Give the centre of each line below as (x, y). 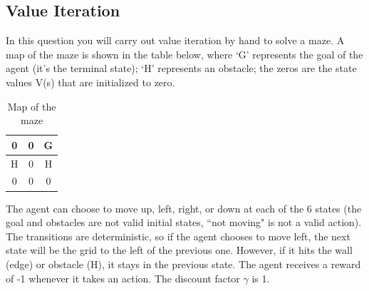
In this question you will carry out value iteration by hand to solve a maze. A (175, 40)
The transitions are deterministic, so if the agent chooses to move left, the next (178, 236)
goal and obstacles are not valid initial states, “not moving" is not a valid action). (184, 222)
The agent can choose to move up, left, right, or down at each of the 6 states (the (184, 208)
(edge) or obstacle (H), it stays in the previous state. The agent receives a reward (183, 264)
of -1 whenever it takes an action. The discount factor (123, 278)
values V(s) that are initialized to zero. (90, 82)
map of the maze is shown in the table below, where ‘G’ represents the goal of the (184, 54)
